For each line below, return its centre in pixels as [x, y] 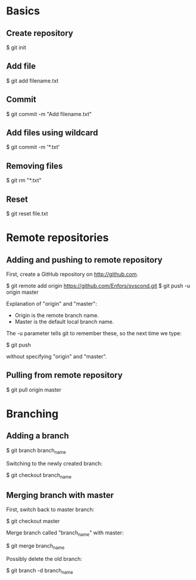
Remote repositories [57, 238]
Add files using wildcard [52, 133]
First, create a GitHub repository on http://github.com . [72, 274]
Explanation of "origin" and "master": [52, 304]
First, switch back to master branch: [50, 509]
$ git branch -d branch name [40, 571]
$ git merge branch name [35, 546]
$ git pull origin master [34, 390]
